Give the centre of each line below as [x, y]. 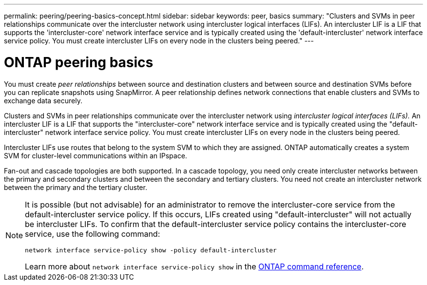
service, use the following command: [93, 234]
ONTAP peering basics [79, 62]
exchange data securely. [43, 100]
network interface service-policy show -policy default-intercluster [151, 250]
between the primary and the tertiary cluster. [76, 187]
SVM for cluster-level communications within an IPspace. [96, 155]
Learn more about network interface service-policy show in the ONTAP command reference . [194, 266]
